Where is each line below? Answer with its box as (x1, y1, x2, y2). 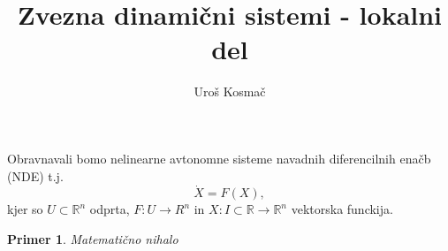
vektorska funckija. (291, 200, 393, 218)
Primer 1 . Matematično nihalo (7, 229, 178, 247)
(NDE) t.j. (7, 166, 64, 185)
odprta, (89, 200, 130, 218)
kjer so (7, 200, 43, 218)
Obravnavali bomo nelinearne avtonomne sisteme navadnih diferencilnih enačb (7, 148, 431, 167)
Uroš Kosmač (194, 82, 266, 101)
